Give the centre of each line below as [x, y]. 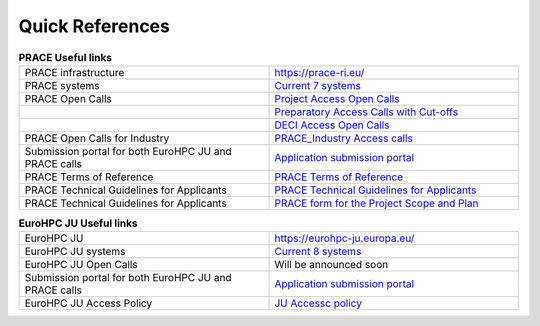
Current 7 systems [318, 85]
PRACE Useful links [65, 57]
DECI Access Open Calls [332, 125]
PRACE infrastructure [74, 72]
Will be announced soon [331, 265]
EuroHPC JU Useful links [78, 223]
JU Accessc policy [318, 303]
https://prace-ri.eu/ [319, 72]
